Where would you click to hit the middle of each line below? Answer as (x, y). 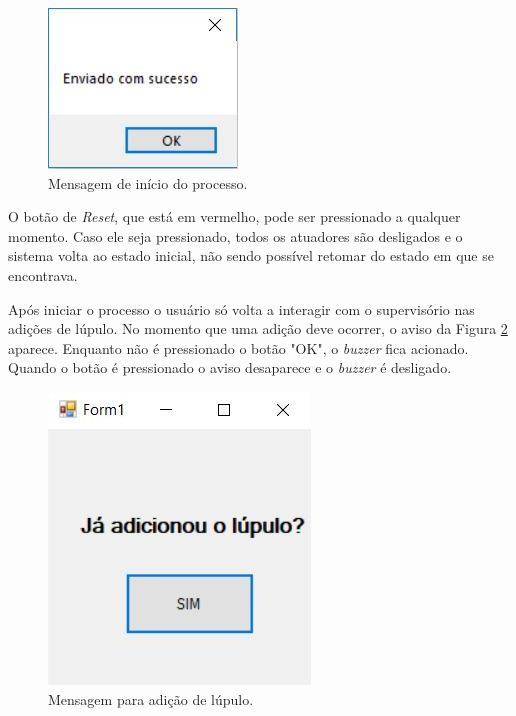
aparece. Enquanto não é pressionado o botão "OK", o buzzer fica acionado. (238, 347)
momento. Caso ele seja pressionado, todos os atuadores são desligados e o (235, 235)
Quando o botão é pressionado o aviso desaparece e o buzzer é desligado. (230, 367)
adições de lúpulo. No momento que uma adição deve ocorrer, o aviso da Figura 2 (258, 328)
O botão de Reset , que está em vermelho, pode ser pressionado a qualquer (234, 216)
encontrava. (43, 274)
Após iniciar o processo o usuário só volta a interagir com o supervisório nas (241, 308)
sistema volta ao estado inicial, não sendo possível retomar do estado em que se (251, 255)
